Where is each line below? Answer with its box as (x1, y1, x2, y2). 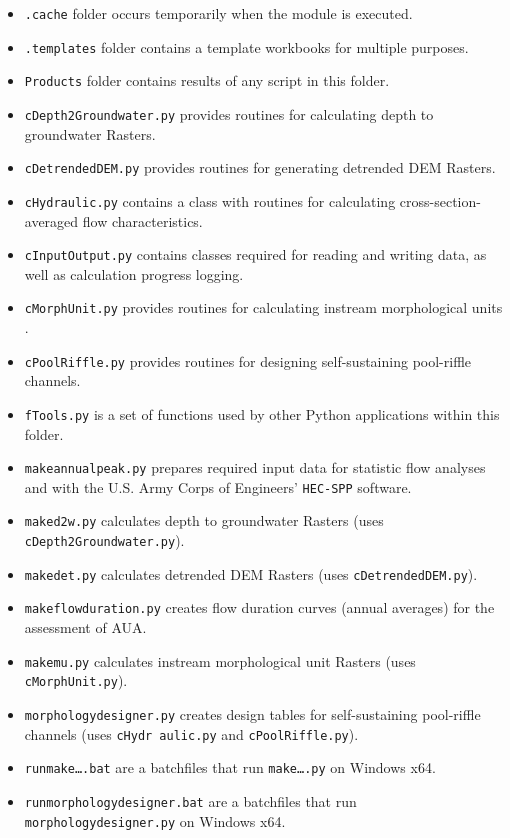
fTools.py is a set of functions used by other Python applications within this (24, 403, 500, 424)
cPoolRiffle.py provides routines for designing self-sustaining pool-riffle (24, 350, 472, 371)
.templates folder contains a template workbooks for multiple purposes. (24, 36, 469, 57)
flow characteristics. (82, 210, 203, 231)
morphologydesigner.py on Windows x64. (24, 810, 286, 831)
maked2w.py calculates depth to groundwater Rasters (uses (24, 510, 384, 531)
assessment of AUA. (24, 617, 147, 638)
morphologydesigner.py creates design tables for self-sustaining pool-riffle (24, 703, 481, 724)
